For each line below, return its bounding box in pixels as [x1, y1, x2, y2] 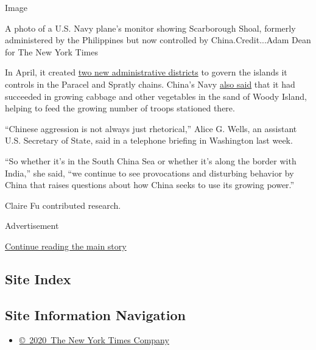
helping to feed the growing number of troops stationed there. [5, 102, 235, 114]
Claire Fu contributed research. [5, 198, 121, 211]
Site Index [5, 269, 71, 288]
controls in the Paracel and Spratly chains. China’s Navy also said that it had [5, 77, 295, 90]
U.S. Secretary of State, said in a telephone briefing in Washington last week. [5, 134, 293, 147]
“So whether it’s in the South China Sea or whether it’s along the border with [5, 154, 297, 167]
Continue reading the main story [5, 239, 127, 252]
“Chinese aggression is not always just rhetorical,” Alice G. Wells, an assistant [5, 122, 297, 135]
